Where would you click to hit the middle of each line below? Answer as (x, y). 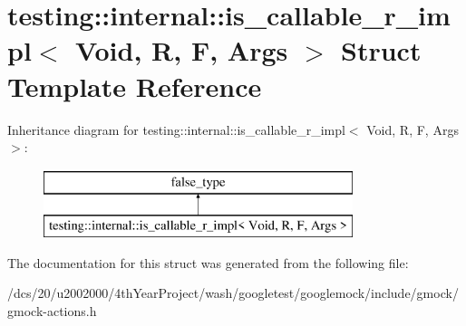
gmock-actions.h (52, 311)
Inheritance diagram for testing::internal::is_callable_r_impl (176, 129)
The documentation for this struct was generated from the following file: (208, 262)
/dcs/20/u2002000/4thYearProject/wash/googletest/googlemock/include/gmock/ (233, 293)
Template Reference (135, 86)
